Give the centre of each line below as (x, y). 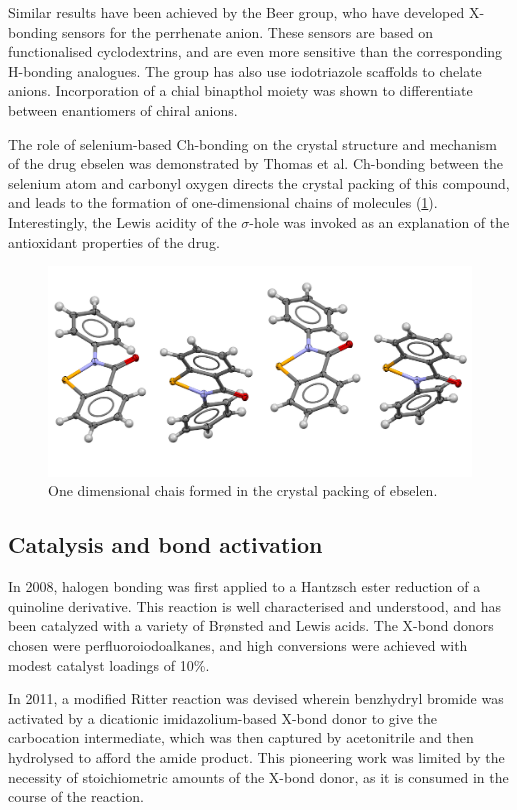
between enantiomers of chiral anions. (123, 109)
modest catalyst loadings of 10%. (109, 664)
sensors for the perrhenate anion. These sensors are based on (248, 31)
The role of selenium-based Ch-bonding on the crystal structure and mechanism (252, 143)
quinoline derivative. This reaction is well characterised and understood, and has (254, 605)
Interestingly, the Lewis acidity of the (122, 221)
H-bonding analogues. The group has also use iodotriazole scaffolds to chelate (245, 70)
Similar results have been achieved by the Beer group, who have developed (236, 12)
